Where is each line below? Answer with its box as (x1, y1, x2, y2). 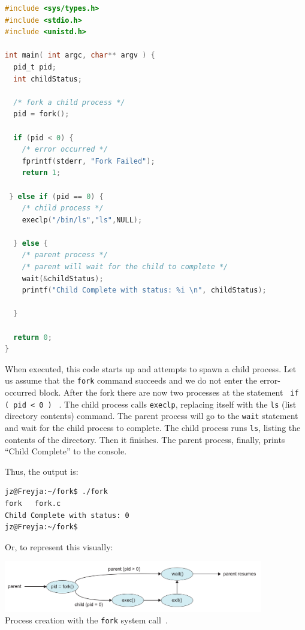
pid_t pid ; (13, 62, 56, 71)
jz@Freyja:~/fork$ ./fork (5, 487, 108, 496)
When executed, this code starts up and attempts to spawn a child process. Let (5, 362, 297, 375)
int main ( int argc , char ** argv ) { (5, 51, 155, 60)
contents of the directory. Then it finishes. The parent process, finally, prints (5, 433, 285, 445)
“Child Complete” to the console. (5, 445, 127, 457)
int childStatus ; (13, 74, 82, 83)
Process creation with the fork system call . (5, 614, 168, 626)
